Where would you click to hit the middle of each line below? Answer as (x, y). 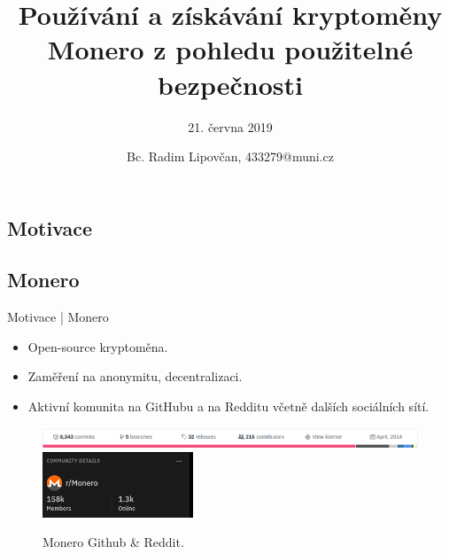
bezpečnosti (230, 84)
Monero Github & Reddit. (113, 542)
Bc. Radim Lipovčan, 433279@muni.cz (230, 156)
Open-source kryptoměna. (98, 346)
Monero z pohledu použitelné (230, 49)
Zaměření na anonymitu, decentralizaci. (135, 376)
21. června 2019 (230, 126)
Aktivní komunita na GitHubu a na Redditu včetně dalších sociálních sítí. (228, 406)
